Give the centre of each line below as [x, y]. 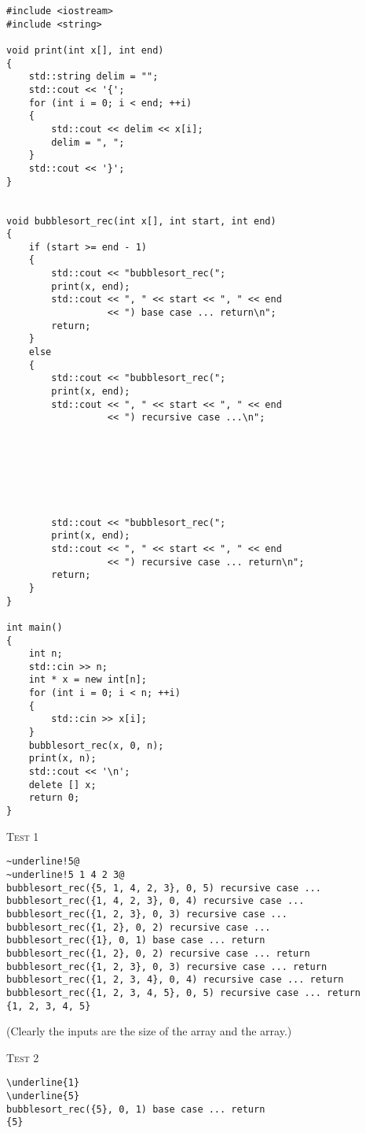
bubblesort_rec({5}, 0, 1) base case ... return [136, 1109]
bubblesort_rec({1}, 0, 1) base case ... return [136, 940]
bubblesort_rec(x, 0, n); [96, 745]
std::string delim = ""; [93, 77]
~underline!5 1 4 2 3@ [66, 874]
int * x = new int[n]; [88, 680]
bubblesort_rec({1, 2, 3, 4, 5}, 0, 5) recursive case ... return [184, 992]
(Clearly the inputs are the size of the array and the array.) [149, 1031]
